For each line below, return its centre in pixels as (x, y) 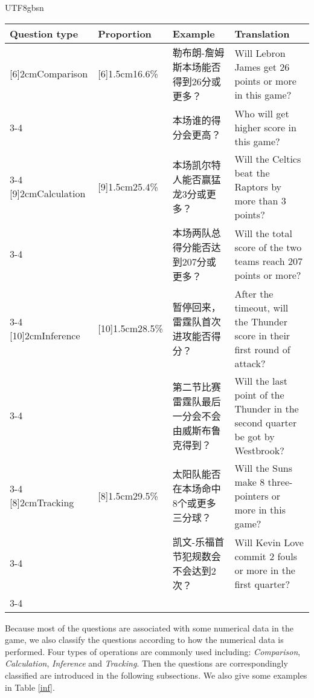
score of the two (268, 247)
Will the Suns (264, 468)
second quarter (266, 422)
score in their (262, 335)
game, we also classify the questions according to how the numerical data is (144, 640)
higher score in (265, 127)
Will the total (263, 233)
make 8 (250, 481)
